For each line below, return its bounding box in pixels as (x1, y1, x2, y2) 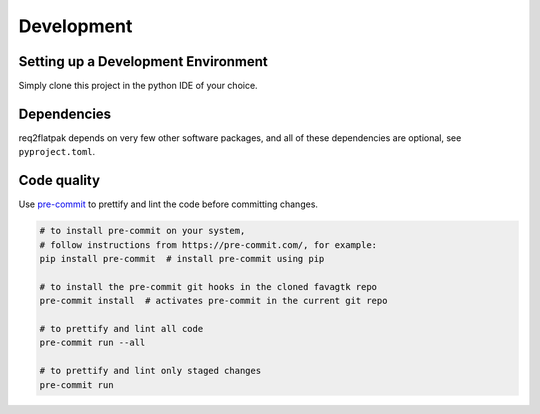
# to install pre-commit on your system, (39, 225, 246, 237)
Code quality (18, 172, 100, 189)
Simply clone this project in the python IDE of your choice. (18, 80, 259, 92)
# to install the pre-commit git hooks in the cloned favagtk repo (39, 281, 378, 292)
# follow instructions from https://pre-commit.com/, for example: (39, 239, 378, 250)
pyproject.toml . (18, 146, 96, 158)
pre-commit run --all (39, 337, 146, 349)
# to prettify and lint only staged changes (39, 365, 262, 377)
